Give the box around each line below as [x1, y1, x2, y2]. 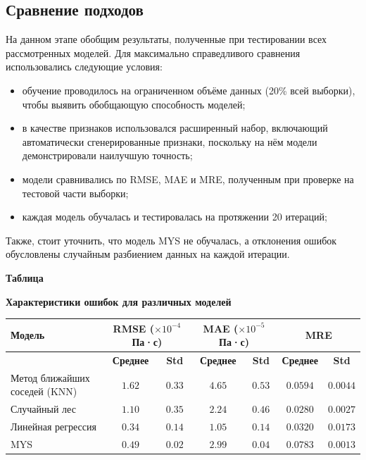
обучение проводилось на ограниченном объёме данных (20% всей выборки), [22, 82, 355, 97]
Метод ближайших [11, 370, 90, 385]
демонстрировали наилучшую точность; [22, 148, 193, 163]
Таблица [6, 270, 44, 285]
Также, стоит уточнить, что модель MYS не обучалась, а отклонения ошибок [6, 232, 337, 247]
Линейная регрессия [11, 419, 96, 434]
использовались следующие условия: [6, 59, 163, 74]
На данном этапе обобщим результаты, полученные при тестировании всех [6, 32, 327, 46]
